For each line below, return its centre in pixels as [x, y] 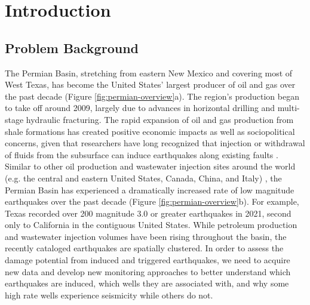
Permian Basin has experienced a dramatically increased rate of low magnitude [150, 190]
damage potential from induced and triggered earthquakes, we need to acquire [148, 260]
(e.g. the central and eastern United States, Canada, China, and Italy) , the [143, 178]
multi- [288, 108]
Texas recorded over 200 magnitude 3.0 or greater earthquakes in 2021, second [148, 213]
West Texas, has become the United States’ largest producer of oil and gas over [150, 84]
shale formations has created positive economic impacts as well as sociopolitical [150, 131]
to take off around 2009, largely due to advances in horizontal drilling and [140, 108]
